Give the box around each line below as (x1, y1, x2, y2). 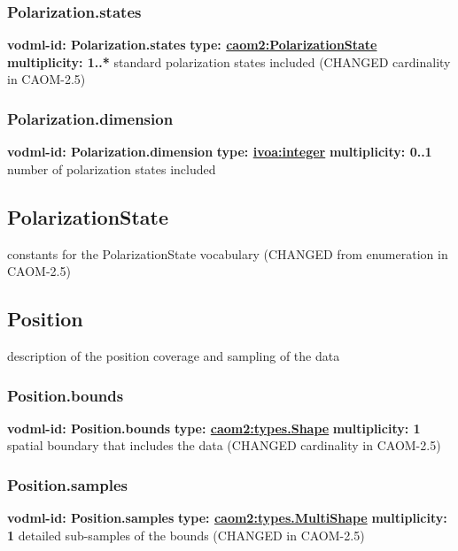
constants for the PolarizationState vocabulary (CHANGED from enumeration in (7, 244, 448, 263)
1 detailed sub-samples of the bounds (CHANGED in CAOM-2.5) (7, 525, 365, 544)
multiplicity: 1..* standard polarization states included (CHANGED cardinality (7, 52, 451, 71)
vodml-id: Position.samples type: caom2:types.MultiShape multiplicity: (7, 509, 447, 527)
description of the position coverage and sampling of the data (7, 347, 340, 364)
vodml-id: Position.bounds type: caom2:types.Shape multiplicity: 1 (7, 418, 421, 437)
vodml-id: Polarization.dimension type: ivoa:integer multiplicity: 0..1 (7, 142, 432, 161)
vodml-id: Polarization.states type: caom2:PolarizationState (7, 35, 377, 54)
